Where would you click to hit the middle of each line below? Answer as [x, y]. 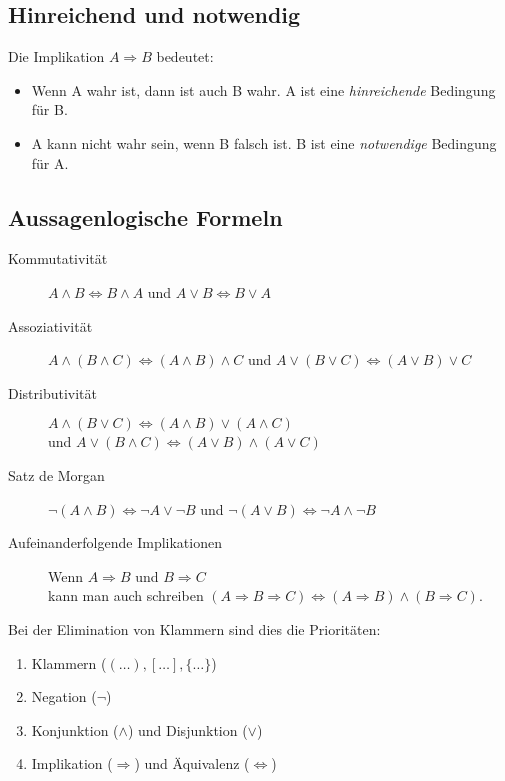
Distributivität [53, 392]
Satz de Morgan [56, 474]
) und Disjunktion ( [187, 729]
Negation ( [64, 696]
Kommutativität [58, 258]
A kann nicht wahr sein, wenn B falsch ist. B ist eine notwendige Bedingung [264, 142]
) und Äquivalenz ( [192, 763]
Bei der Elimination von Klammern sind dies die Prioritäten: [194, 628]
